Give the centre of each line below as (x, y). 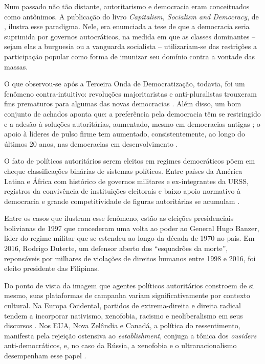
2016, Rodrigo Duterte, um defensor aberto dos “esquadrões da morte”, (116, 248)
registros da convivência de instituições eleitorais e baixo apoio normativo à (123, 191)
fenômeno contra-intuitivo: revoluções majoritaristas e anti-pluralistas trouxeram (130, 93)
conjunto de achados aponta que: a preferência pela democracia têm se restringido (132, 113)
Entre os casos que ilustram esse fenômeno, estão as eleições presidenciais (119, 218)
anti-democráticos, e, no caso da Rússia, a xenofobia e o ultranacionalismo (120, 345)
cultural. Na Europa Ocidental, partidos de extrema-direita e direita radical (123, 305)
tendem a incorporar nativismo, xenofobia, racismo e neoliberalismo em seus (124, 315)
